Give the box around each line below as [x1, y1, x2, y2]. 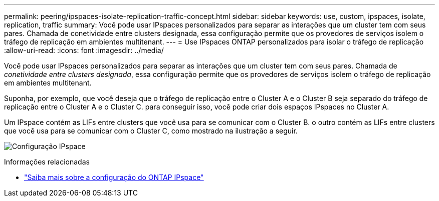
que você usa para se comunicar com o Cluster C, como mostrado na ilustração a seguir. [4, 126, 298, 135]
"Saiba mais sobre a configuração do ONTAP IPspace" [24, 173, 204, 181]
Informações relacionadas [4, 157, 90, 166]
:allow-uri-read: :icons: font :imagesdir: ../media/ [4, 46, 164, 54]
